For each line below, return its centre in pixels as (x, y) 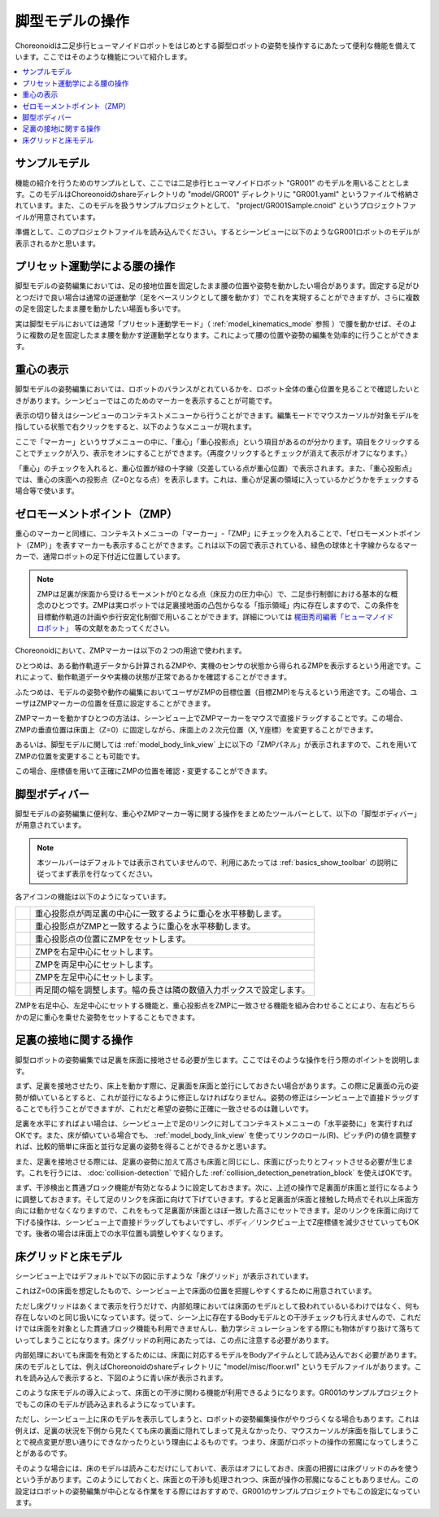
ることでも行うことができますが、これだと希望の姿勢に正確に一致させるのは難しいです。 (164, 1109)
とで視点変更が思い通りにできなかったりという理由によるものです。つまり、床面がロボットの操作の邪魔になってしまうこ (217, 1441)
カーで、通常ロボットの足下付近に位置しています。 (100, 557)
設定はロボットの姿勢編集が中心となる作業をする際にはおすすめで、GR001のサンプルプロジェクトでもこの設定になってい (217, 1491)
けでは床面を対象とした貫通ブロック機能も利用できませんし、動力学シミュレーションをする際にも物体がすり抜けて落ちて (218, 1329)
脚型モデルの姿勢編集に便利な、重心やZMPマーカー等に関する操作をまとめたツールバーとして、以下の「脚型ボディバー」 (218, 813)
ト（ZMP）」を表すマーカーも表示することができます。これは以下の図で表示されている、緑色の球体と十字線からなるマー (216, 544)
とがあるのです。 (43, 1454)
